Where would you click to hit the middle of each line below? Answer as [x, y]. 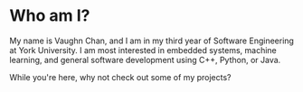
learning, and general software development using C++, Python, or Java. [145, 60]
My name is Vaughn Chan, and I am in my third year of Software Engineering [151, 41]
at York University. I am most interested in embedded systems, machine [143, 50]
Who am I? [50, 16]
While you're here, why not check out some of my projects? [121, 77]
